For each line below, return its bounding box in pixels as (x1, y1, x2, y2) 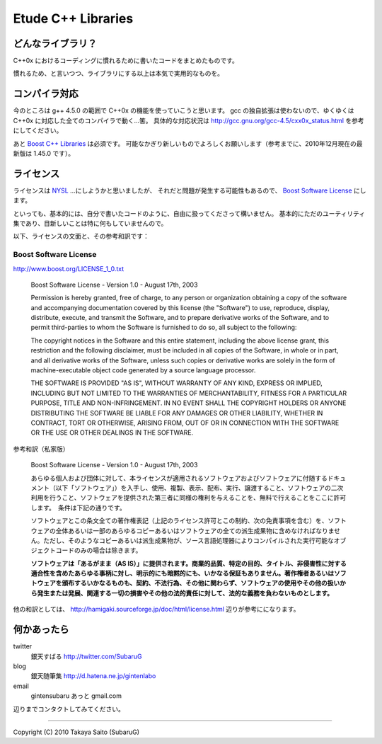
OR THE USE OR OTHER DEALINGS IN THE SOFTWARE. (30, 428, 194, 437)
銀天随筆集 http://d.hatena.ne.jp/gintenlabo (30, 672, 156, 680)
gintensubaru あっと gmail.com (30, 692, 122, 700)
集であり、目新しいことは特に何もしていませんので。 (13, 219, 168, 227)
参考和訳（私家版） (13, 445, 69, 453)
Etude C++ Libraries (13, 11, 134, 26)
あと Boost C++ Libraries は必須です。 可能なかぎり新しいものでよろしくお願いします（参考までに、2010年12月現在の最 (13, 139, 364, 148)
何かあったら (13, 624, 69, 636)
